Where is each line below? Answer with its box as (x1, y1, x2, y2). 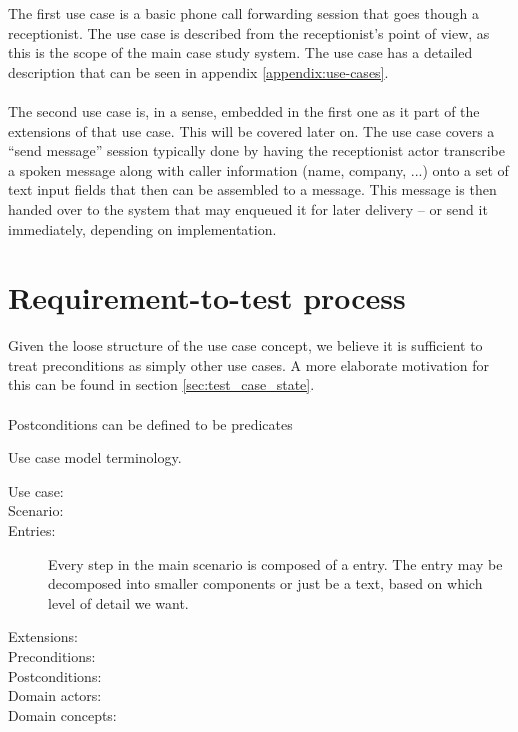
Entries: (8, 520, 56, 540)
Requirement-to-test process (8, 277, 406, 318)
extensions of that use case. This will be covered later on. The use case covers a (8, 120, 495, 141)
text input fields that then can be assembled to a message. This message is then (8, 179, 497, 200)
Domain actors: (8, 685, 102, 706)
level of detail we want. (48, 592, 189, 613)
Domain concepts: (8, 704, 117, 725)
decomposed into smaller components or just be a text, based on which (48, 573, 483, 594)
